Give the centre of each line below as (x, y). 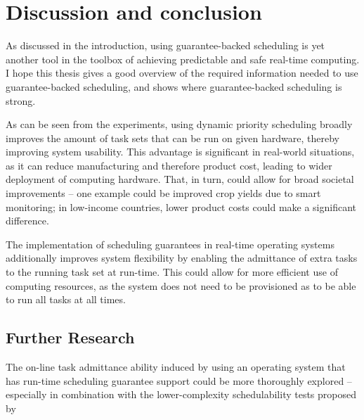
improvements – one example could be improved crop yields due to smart (163, 193)
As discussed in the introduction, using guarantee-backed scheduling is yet (165, 45)
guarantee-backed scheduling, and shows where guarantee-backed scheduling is (174, 86)
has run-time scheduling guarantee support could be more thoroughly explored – (179, 380)
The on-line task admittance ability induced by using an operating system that (176, 367)
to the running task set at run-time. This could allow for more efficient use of (172, 272)
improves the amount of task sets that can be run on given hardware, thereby (173, 138)
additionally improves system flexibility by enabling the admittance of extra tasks (182, 258)
